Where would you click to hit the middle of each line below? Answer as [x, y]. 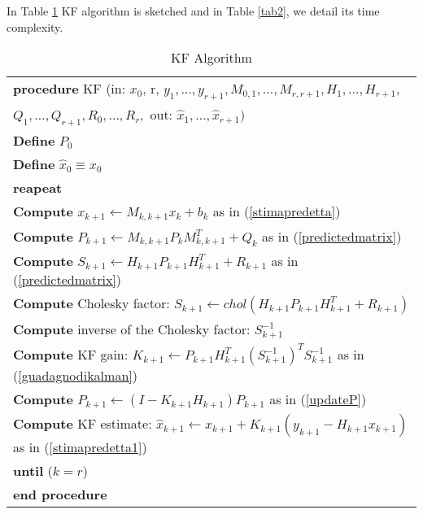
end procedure [60, 494]
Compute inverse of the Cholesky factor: [132, 329]
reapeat [38, 187]
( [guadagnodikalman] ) [75, 376]
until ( [33, 471]
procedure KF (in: [70, 89]
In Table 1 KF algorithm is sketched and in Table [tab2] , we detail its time [193, 11]
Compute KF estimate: [83, 424]
